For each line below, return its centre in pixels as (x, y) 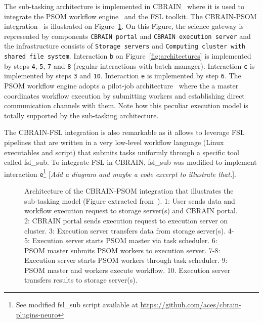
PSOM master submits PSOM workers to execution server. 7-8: (122, 250)
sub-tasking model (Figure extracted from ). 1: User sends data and (130, 200)
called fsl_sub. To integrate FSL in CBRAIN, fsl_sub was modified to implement (130, 162)
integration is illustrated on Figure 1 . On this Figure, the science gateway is (124, 26)
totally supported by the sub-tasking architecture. (81, 115)
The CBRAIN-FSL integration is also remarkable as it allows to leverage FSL (124, 132)
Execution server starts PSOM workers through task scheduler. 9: (126, 260)
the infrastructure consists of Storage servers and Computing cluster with (125, 46)
